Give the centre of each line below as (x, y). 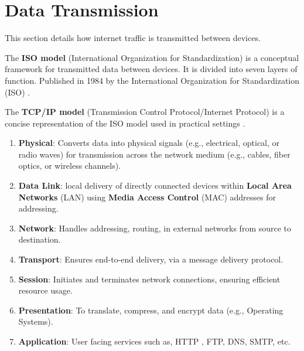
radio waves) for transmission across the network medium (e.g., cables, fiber (154, 154)
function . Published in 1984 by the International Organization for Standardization (152, 80)
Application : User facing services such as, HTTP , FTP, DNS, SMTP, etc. (154, 341)
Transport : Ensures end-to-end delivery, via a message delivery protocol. (151, 259)
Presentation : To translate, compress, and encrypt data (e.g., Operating (151, 310)
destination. (40, 239)
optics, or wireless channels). (69, 166)
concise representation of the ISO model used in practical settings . (125, 123)
